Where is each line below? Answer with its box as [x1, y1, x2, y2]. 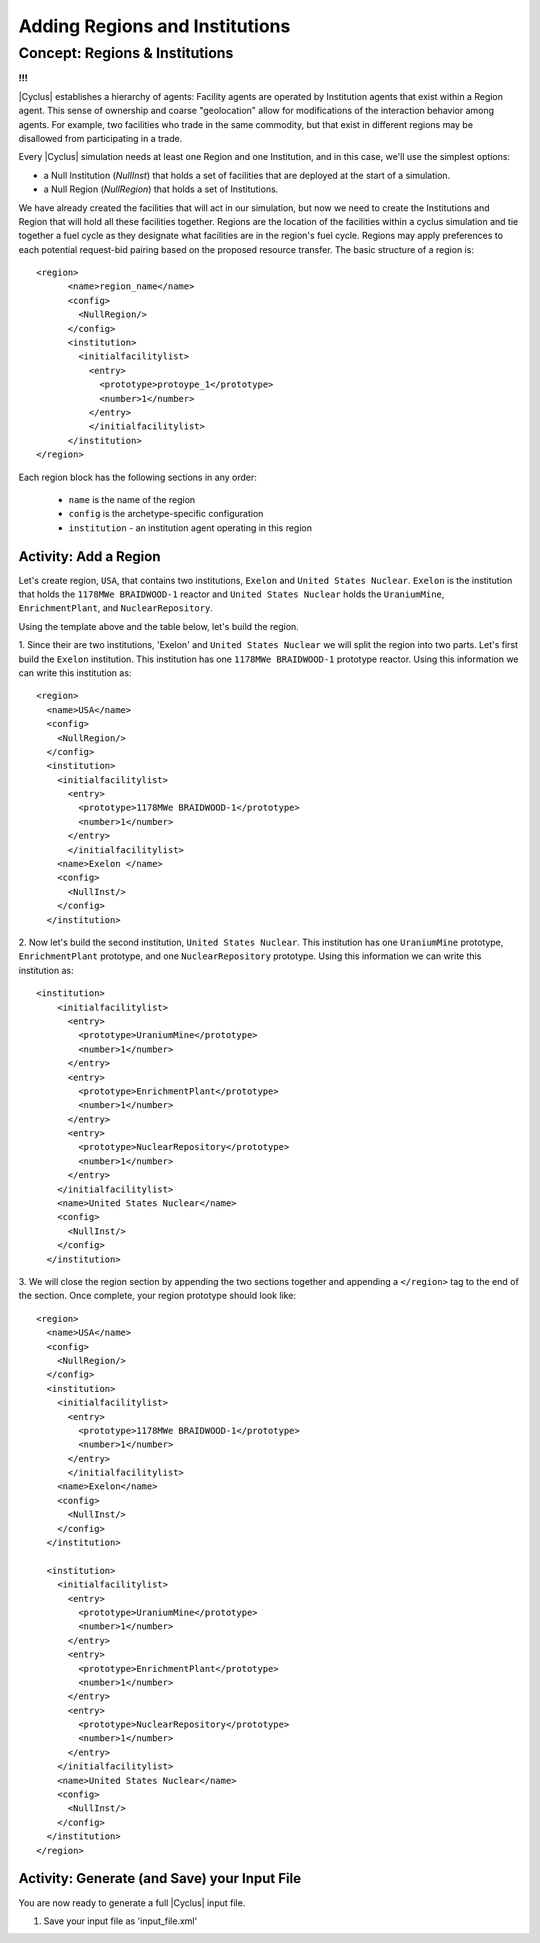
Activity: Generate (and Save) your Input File [18, 1870, 302, 1887]
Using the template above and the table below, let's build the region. [18, 620, 299, 632]
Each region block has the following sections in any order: [18, 471, 257, 483]
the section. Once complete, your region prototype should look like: [18, 1290, 297, 1302]
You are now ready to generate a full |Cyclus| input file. [18, 1896, 246, 1909]
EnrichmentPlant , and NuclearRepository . [18, 602, 214, 614]
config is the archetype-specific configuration [68, 508, 264, 520]
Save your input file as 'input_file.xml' [43, 1915, 198, 1927]
